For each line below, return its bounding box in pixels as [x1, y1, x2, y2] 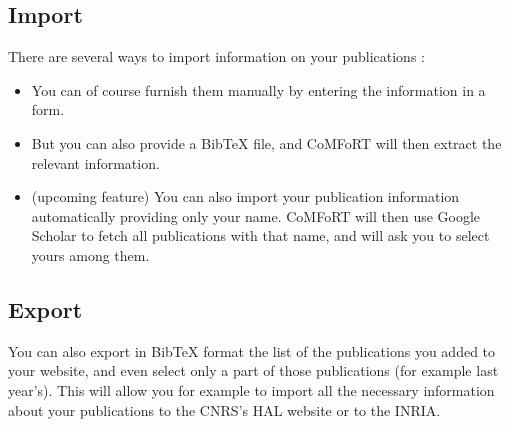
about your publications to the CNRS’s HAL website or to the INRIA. [8, 399, 441, 420]
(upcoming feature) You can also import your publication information [31, 186, 460, 207]
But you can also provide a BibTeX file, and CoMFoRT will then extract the [31, 132, 502, 153]
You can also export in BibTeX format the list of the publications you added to [8, 340, 496, 361]
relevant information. [31, 152, 160, 173]
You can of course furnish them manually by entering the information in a [31, 79, 486, 100]
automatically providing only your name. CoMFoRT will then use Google [31, 205, 481, 226]
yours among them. [31, 244, 150, 265]
